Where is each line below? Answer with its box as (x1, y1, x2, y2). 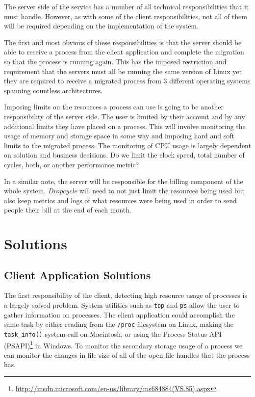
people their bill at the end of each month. (4, 205, 131, 215)
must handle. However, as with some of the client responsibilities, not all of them (4, 11, 247, 21)
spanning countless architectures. (4, 85, 103, 95)
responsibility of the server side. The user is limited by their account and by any (4, 111, 245, 121)
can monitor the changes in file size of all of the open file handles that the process (4, 349, 250, 360)
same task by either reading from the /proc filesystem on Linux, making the (4, 319, 234, 329)
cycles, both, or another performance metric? (4, 159, 139, 169)
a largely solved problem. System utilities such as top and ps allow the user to (4, 300, 240, 310)
